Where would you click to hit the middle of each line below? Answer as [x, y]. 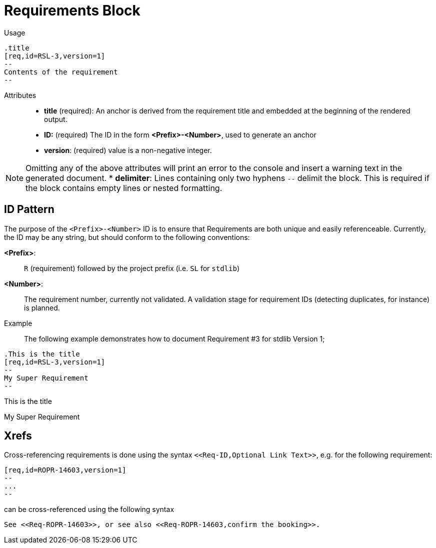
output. [56, 119]
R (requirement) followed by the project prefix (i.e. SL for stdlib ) [132, 268]
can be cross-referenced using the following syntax [89, 509]
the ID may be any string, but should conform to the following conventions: [127, 237]
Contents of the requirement [61, 72]
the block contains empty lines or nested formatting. [124, 188]
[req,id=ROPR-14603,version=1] [65, 470]
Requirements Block [72, 10]
